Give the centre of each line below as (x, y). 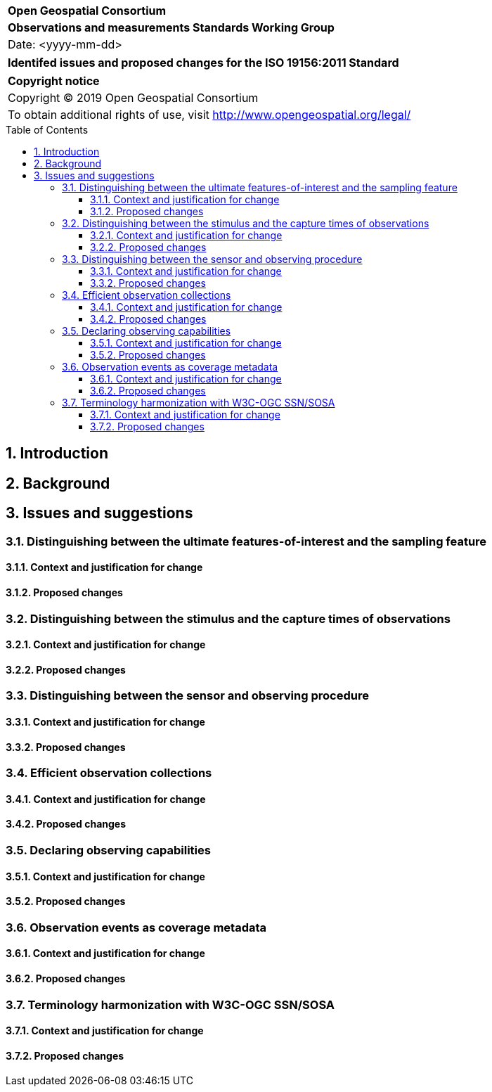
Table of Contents (47, 130)
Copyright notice (54, 81)
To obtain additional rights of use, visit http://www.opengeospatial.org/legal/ (209, 115)
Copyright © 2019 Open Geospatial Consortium (133, 98)
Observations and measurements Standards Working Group (171, 27)
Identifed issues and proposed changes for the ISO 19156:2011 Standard (203, 63)
